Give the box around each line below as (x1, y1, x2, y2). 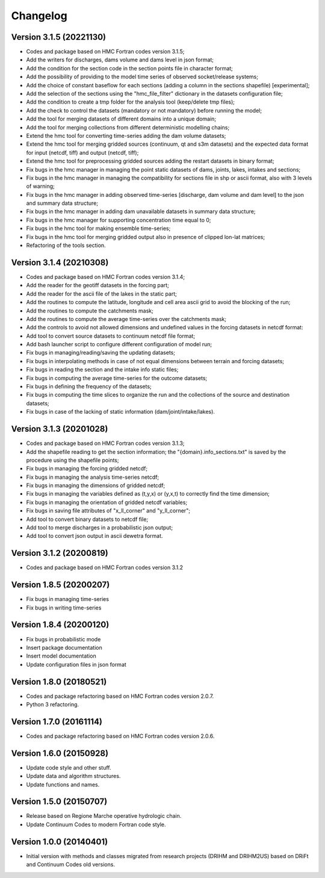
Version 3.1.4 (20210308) (11, 257, 109, 267)
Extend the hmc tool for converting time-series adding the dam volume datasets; (26, 132, 226, 139)
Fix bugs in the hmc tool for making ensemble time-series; (26, 225, 171, 232)
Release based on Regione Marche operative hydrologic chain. (26, 812, 182, 820)
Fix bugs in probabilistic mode (26, 635, 101, 643)
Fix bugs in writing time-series (26, 604, 102, 611)
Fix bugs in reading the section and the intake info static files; (26, 366, 179, 373)
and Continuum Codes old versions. (26, 861, 116, 868)
